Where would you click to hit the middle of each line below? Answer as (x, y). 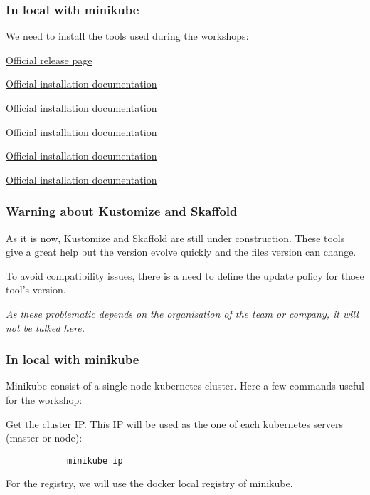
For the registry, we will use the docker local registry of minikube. (149, 483)
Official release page (49, 59)
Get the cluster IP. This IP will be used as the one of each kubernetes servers (175, 423)
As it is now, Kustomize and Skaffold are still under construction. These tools (175, 238)
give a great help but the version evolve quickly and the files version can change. (181, 252)
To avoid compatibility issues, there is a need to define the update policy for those (185, 275)
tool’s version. (36, 290)
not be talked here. (46, 327)
